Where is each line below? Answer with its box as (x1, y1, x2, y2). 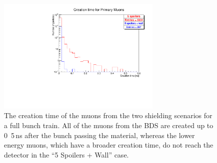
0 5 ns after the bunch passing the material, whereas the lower (4, 130, 195, 140)
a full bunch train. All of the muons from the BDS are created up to (4, 120, 213, 130)
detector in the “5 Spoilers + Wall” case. (4, 149, 129, 160)
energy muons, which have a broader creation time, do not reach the (4, 140, 213, 150)
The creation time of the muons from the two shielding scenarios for (4, 110, 212, 121)
